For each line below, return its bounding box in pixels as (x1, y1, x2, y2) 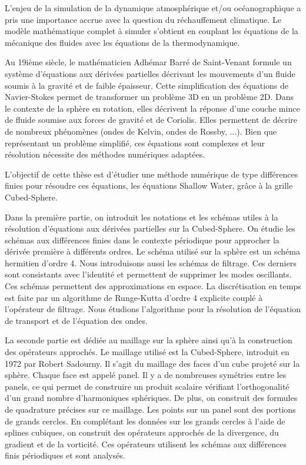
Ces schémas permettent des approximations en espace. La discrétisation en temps (5, 280, 301, 292)
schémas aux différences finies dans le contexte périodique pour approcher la (5, 233, 280, 246)
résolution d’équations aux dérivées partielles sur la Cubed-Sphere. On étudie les (5, 222, 295, 235)
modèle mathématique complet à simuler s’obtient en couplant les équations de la (5, 25, 298, 37)
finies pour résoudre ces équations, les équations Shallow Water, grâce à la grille (5, 179, 293, 192)
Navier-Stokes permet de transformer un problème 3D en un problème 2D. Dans (5, 91, 294, 103)
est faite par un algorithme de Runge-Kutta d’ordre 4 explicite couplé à (5, 291, 262, 303)
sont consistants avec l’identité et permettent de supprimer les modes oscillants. (5, 268, 292, 280)
